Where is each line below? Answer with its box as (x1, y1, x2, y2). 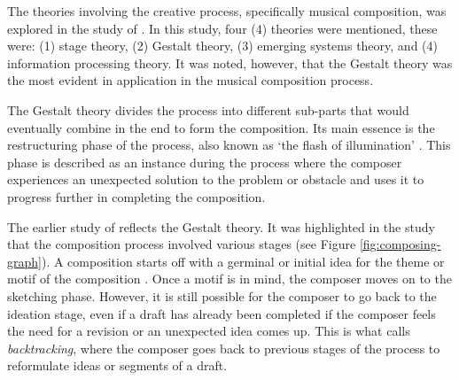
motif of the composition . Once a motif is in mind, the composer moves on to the (7, 269, 452, 288)
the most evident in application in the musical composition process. (7, 71, 374, 89)
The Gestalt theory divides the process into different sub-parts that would (7, 100, 409, 119)
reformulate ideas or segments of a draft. (7, 356, 228, 375)
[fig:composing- (359, 235, 441, 253)
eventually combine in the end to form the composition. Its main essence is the (7, 118, 435, 136)
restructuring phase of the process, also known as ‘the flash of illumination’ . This (7, 136, 451, 154)
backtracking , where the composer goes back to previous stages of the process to (7, 338, 440, 357)
